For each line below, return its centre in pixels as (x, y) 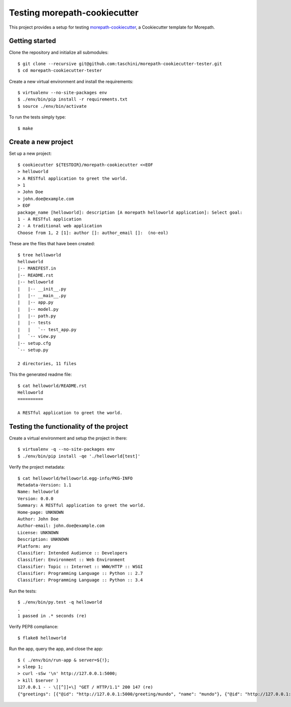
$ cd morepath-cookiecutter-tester (60, 71)
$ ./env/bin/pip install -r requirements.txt (73, 99)
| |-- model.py (38, 309)
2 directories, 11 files (47, 363)
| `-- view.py (37, 337)
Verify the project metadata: (37, 467)
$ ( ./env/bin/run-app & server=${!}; (64, 660)
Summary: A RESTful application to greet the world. (81, 505)
